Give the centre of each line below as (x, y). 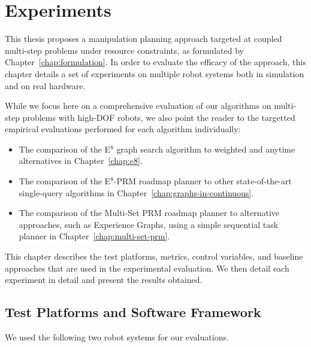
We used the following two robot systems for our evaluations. (117, 337)
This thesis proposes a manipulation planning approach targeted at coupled (144, 39)
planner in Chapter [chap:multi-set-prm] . (94, 236)
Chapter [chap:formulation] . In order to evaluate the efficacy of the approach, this (155, 62)
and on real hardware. (45, 85)
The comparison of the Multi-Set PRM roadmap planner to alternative (149, 213)
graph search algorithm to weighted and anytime (206, 149)
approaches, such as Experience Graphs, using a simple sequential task (149, 224)
